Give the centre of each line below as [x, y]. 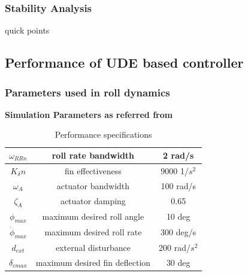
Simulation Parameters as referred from [89, 114]
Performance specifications [103, 134]
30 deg [178, 262]
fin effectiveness [93, 170]
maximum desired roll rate [93, 232]
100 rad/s [178, 185]
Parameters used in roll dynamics [87, 92]
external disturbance [93, 247]
